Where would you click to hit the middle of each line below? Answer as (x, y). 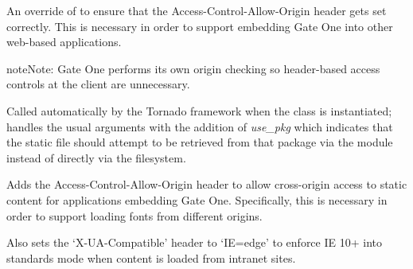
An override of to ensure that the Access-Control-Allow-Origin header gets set (197, 10)
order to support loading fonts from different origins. (134, 215)
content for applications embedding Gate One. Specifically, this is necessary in (197, 199)
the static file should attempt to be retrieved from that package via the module (200, 142)
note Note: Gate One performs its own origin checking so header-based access (193, 68)
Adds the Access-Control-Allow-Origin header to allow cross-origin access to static (207, 184)
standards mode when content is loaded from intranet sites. (151, 257)
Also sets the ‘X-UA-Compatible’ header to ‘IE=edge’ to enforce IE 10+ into (194, 242)
